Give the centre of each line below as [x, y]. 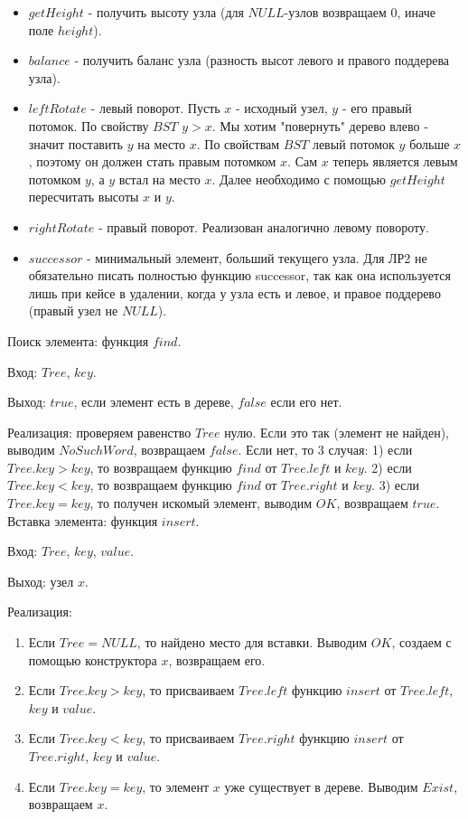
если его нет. [306, 402]
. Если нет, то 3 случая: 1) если [325, 450]
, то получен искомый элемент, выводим [201, 503]
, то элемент [176, 786]
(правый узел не [73, 311]
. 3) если [396, 485]
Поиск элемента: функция [78, 340]
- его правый [377, 108]
